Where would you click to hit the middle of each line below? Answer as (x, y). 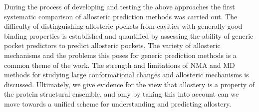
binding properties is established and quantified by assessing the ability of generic (129, 35)
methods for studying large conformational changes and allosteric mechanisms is (127, 75)
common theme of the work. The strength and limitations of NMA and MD (120, 65)
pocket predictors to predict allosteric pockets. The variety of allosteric (112, 45)
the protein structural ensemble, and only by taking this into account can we (122, 94)
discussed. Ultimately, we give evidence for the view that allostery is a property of (129, 84)
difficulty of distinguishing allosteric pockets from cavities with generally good (123, 26)
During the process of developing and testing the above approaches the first (120, 6)
